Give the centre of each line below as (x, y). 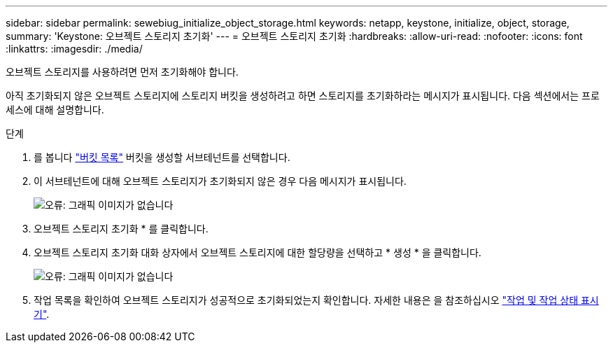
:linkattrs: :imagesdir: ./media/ (74, 49)
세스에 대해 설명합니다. (55, 110)
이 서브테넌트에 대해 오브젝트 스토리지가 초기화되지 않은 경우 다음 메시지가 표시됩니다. (220, 181)
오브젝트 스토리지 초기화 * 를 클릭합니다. (121, 229)
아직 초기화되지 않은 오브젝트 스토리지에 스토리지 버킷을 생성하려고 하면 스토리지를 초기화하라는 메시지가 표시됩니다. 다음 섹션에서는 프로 (303, 96)
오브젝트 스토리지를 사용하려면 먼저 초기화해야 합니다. (122, 72)
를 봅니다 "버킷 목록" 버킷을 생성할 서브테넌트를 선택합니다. (162, 157)
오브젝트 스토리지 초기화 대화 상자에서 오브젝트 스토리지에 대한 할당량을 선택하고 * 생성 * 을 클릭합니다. (258, 252)
